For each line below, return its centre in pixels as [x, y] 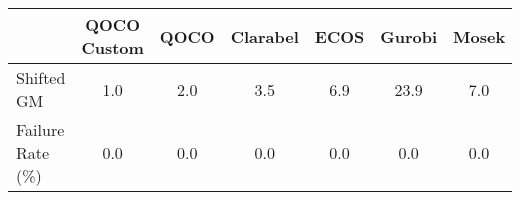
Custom [112, 47]
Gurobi [409, 36]
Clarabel [264, 36]
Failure [40, 129]
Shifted [41, 77]
